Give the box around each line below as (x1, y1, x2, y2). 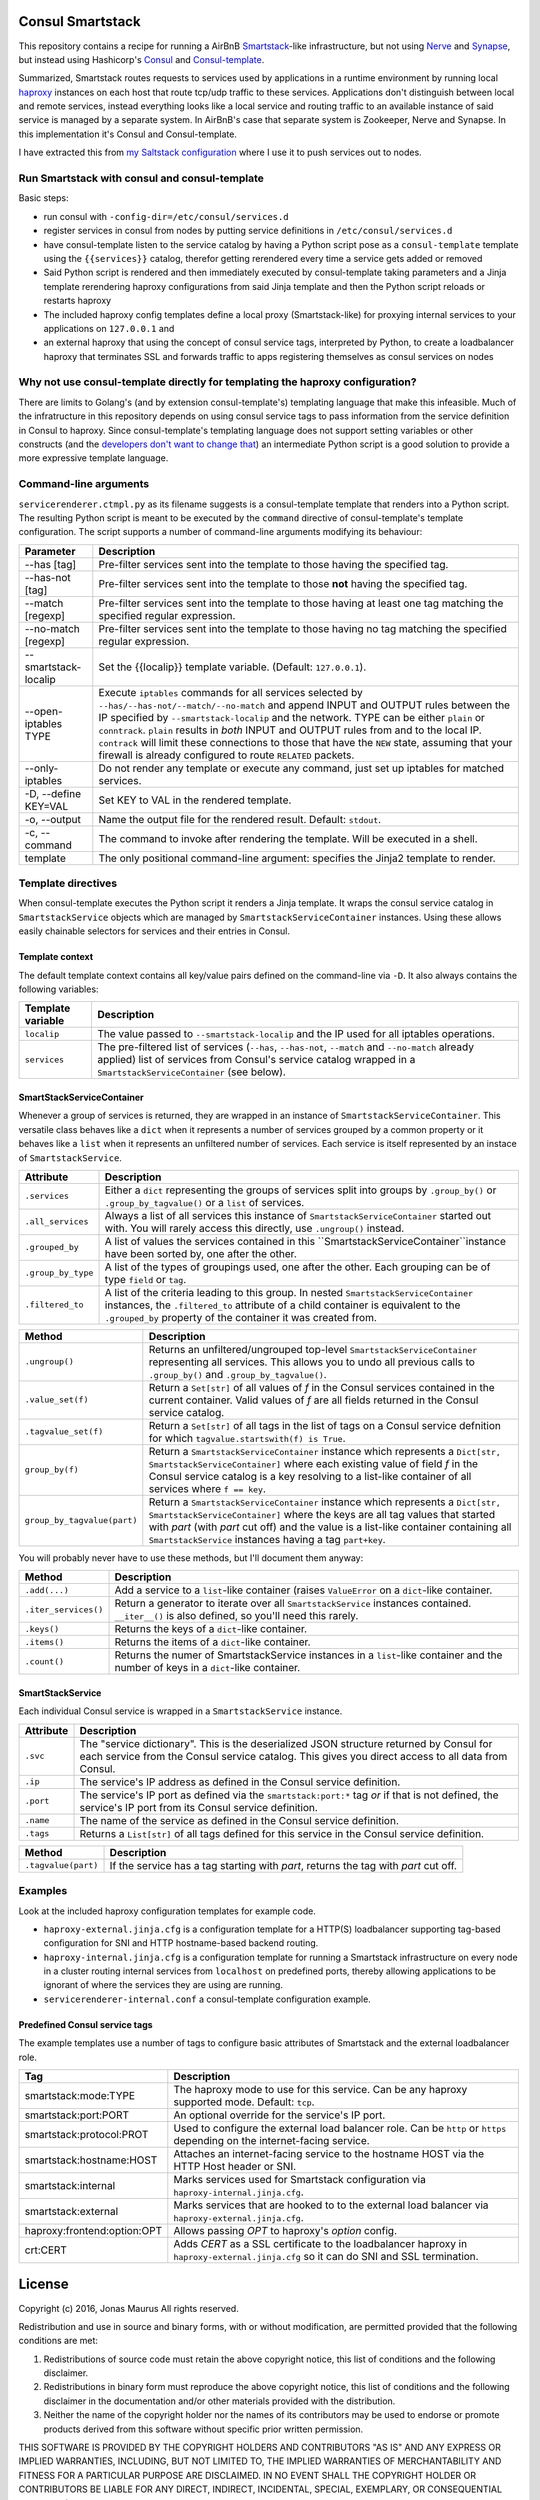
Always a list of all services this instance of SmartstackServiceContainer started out (104, 1208, 492, 1222)
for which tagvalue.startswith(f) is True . (148, 1431, 346, 1445)
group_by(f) (24, 1465, 79, 1475)
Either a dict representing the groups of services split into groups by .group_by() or (104, 1183, 497, 1197)
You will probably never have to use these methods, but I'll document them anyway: (18, 1551, 364, 1564)
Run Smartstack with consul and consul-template (18, 171, 265, 185)
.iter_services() (24, 1604, 104, 1615)
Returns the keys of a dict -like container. (114, 1622, 308, 1636)
